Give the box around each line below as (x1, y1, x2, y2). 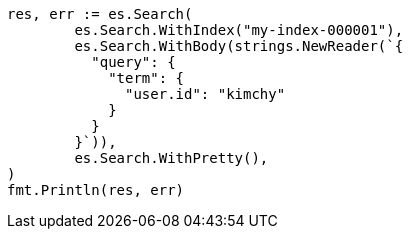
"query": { (91, 54, 176, 70)
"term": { (108, 70, 185, 86)
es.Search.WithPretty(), (74, 150, 269, 166)
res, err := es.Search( (7, 6, 193, 22)
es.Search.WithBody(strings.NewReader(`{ (74, 38, 404, 54)
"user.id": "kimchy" (125, 86, 286, 102)
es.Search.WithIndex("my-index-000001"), (74, 22, 404, 38)
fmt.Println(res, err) (7, 182, 185, 198)
